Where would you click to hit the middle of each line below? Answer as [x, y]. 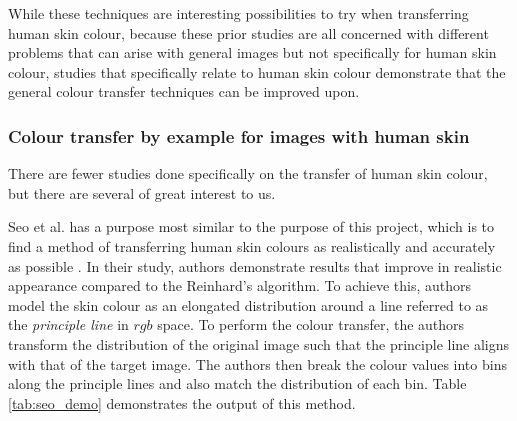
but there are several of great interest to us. [142, 192]
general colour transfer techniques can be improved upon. [184, 91]
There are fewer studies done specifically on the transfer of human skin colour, [248, 173]
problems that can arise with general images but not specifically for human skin [252, 52]
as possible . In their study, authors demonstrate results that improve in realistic [255, 265]
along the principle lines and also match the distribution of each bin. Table [237, 383]
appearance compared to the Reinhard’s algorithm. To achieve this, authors [240, 285]
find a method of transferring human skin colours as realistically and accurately [252, 245]
